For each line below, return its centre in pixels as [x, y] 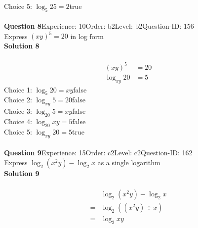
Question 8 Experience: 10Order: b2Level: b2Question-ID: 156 [99, 26]
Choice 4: [18, 121]
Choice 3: [18, 111]
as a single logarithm [129, 162]
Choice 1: [18, 89]
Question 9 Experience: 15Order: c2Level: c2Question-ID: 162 [98, 153]
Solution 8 [22, 46]
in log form [87, 36]
